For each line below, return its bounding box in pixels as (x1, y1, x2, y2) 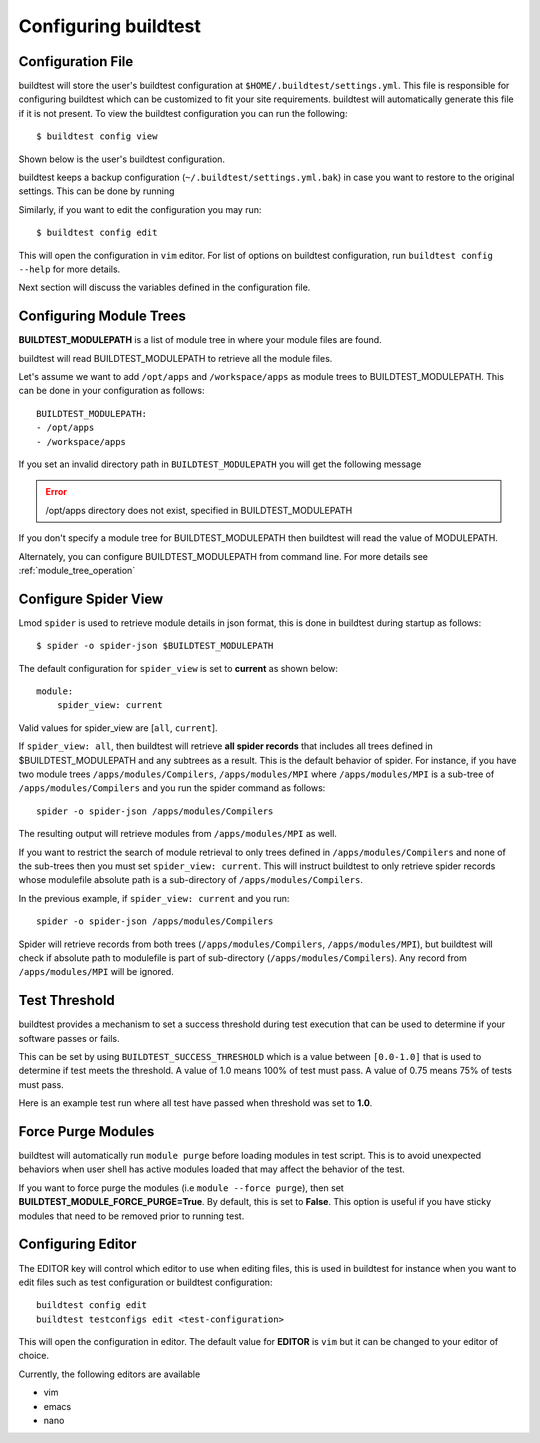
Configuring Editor (18, 1236, 137, 1253)
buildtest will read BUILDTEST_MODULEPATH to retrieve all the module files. (18, 352, 333, 364)
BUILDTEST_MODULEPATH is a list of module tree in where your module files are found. (18, 334, 382, 346)
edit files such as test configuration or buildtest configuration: (18, 1276, 273, 1288)
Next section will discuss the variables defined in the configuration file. (18, 281, 311, 294)
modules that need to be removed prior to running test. (18, 1210, 245, 1222)
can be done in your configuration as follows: (18, 385, 205, 397)
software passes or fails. (18, 1032, 120, 1044)
